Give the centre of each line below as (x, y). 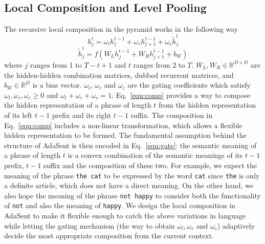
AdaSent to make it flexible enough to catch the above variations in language (125, 216)
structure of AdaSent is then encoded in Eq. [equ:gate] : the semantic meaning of (130, 145)
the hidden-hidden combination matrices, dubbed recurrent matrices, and (119, 75)
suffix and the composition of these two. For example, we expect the (150, 165)
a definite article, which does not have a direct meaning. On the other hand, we (129, 185)
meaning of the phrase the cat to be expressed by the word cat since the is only (132, 175)
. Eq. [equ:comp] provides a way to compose (181, 95)
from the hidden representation (207, 105)
